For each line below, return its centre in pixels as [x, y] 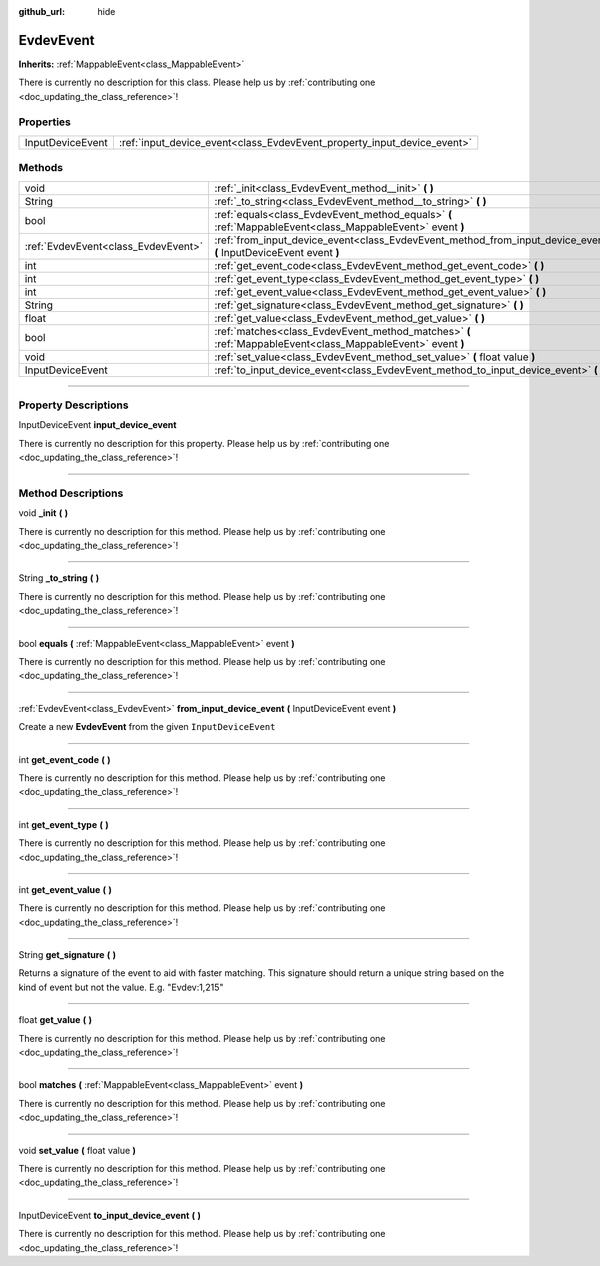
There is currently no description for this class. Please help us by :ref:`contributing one [197, 82]
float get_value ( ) [55, 1020]
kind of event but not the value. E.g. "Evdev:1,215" [121, 987]
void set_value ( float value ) [77, 1150]
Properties [45, 122]
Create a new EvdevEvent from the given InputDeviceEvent [147, 727]
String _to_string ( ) [59, 578]
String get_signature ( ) [67, 955]
